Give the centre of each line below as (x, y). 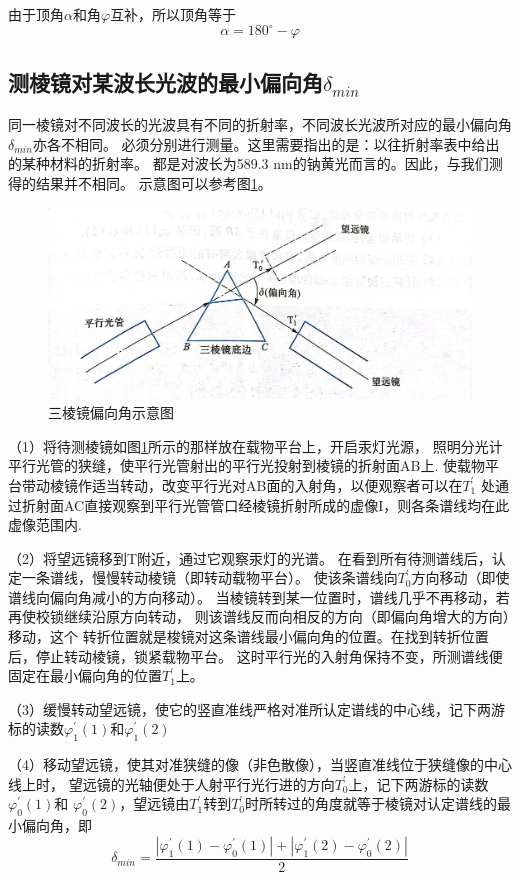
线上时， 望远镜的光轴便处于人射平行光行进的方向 (171, 783)
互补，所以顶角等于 (173, 14)
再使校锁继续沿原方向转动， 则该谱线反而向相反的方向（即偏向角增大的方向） (259, 616)
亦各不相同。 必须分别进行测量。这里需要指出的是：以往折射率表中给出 (266, 143)
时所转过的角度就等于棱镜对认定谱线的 (371, 803)
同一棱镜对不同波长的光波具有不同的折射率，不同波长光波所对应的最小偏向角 (260, 124)
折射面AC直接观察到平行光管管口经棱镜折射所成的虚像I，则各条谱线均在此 (265, 504)
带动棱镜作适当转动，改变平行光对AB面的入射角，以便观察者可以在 (242, 484)
